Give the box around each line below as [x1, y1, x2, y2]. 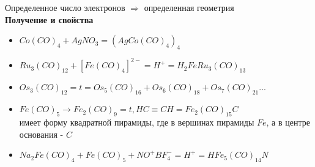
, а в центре [266, 116, 310, 129]
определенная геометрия [144, 1, 234, 13]
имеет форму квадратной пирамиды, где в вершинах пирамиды [19, 116, 254, 129]
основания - [19, 127, 64, 140]
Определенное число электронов [5, 1, 125, 13]
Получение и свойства [5, 13, 94, 26]
